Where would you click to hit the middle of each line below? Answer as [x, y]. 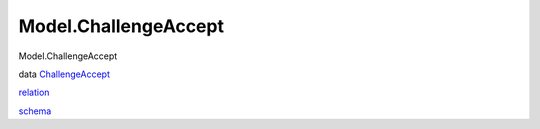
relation [34, 92]
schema [35, 111]
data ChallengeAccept [64, 74]
